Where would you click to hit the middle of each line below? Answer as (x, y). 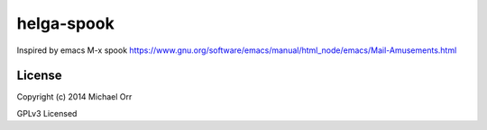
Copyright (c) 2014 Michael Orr (74, 97)
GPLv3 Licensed (47, 113)
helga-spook (65, 23)
